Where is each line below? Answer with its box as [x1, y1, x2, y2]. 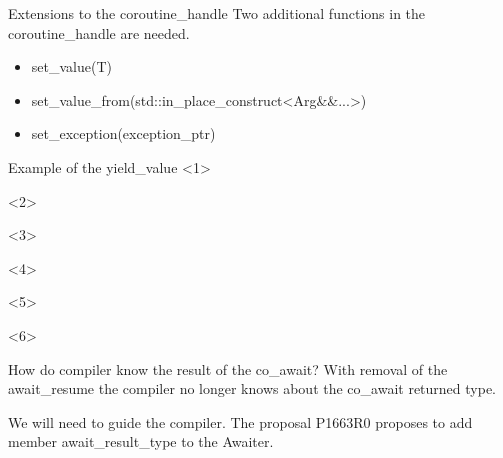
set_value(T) [31, 56, 112, 77]
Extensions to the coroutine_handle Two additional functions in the [8, 3, 426, 23]
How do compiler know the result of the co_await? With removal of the [8, 358, 448, 379]
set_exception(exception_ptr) [31, 123, 216, 144]
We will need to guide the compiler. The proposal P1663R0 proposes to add [8, 411, 473, 432]
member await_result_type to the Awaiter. [8, 431, 274, 452]
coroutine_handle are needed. [8, 22, 190, 43]
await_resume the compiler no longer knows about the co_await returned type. [8, 378, 496, 399]
